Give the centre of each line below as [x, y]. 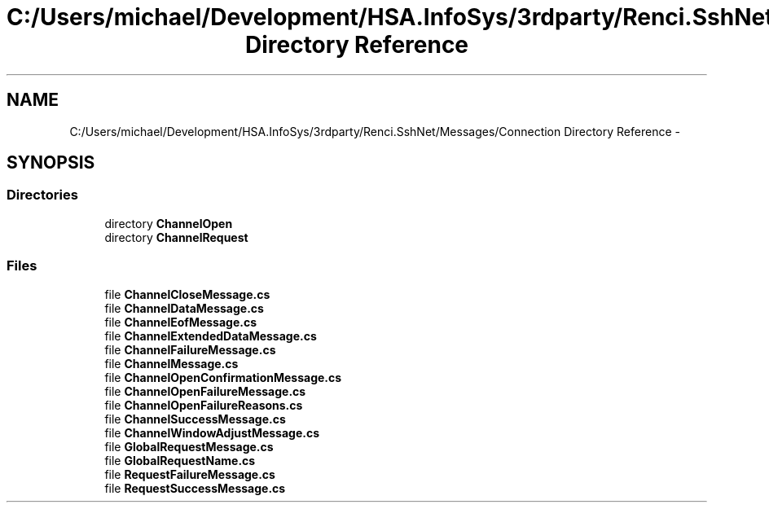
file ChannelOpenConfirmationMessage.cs [223, 377]
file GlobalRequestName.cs [180, 460]
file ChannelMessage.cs [171, 363]
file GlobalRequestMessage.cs [189, 446]
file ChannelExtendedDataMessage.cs [211, 336]
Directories [42, 195]
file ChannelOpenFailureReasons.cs [204, 405]
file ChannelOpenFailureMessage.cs [205, 391]
